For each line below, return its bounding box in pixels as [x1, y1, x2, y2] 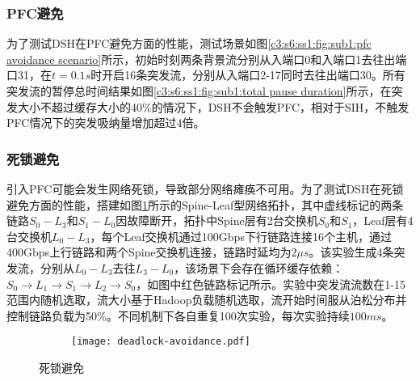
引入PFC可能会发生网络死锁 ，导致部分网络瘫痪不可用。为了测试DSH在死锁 [6, 180, 404, 197]
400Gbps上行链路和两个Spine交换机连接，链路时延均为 [6, 243, 292, 260]
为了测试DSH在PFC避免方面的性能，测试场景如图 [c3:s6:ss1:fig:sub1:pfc [6, 35, 372, 52]
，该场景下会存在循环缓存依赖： [174, 259, 344, 276]
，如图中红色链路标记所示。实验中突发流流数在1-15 [136, 275, 405, 292]
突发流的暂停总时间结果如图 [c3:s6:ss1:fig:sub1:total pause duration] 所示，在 [6, 83, 392, 99]
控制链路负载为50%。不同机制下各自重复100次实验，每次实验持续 [6, 307, 350, 324]
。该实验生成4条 [309, 243, 394, 260]
